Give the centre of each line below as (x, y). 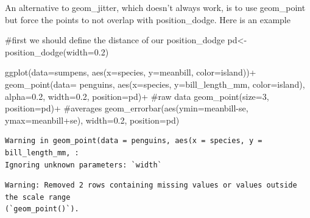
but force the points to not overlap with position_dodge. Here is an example (148, 19)
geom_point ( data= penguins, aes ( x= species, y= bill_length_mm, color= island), (155, 84)
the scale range (38, 197)
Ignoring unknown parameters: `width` (83, 165)
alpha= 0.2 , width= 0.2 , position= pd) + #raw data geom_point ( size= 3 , (137, 96)
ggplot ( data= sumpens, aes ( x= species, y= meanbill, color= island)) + (131, 72)
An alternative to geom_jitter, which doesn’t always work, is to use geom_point (155, 7)
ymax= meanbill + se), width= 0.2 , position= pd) (92, 120)
